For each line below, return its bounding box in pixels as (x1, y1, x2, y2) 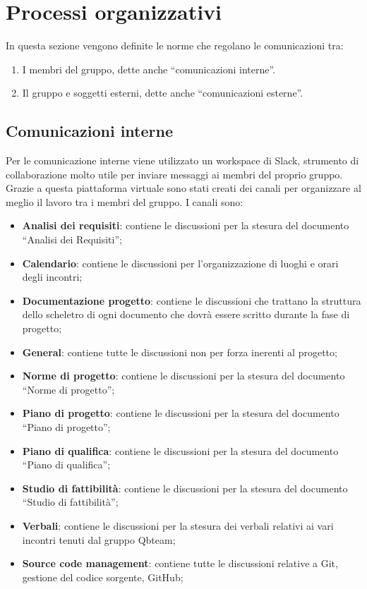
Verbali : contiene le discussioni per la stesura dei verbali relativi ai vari (22, 518, 334, 533)
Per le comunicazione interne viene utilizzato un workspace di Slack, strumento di (6, 153, 359, 168)
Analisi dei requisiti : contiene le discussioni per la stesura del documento (22, 218, 349, 233)
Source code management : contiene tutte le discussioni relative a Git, (22, 556, 338, 571)
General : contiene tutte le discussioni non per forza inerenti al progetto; (22, 344, 337, 359)
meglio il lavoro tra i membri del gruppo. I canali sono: (6, 194, 243, 209)
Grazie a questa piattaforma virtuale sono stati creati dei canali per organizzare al (6, 181, 361, 195)
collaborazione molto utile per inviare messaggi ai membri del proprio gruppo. (6, 166, 343, 181)
